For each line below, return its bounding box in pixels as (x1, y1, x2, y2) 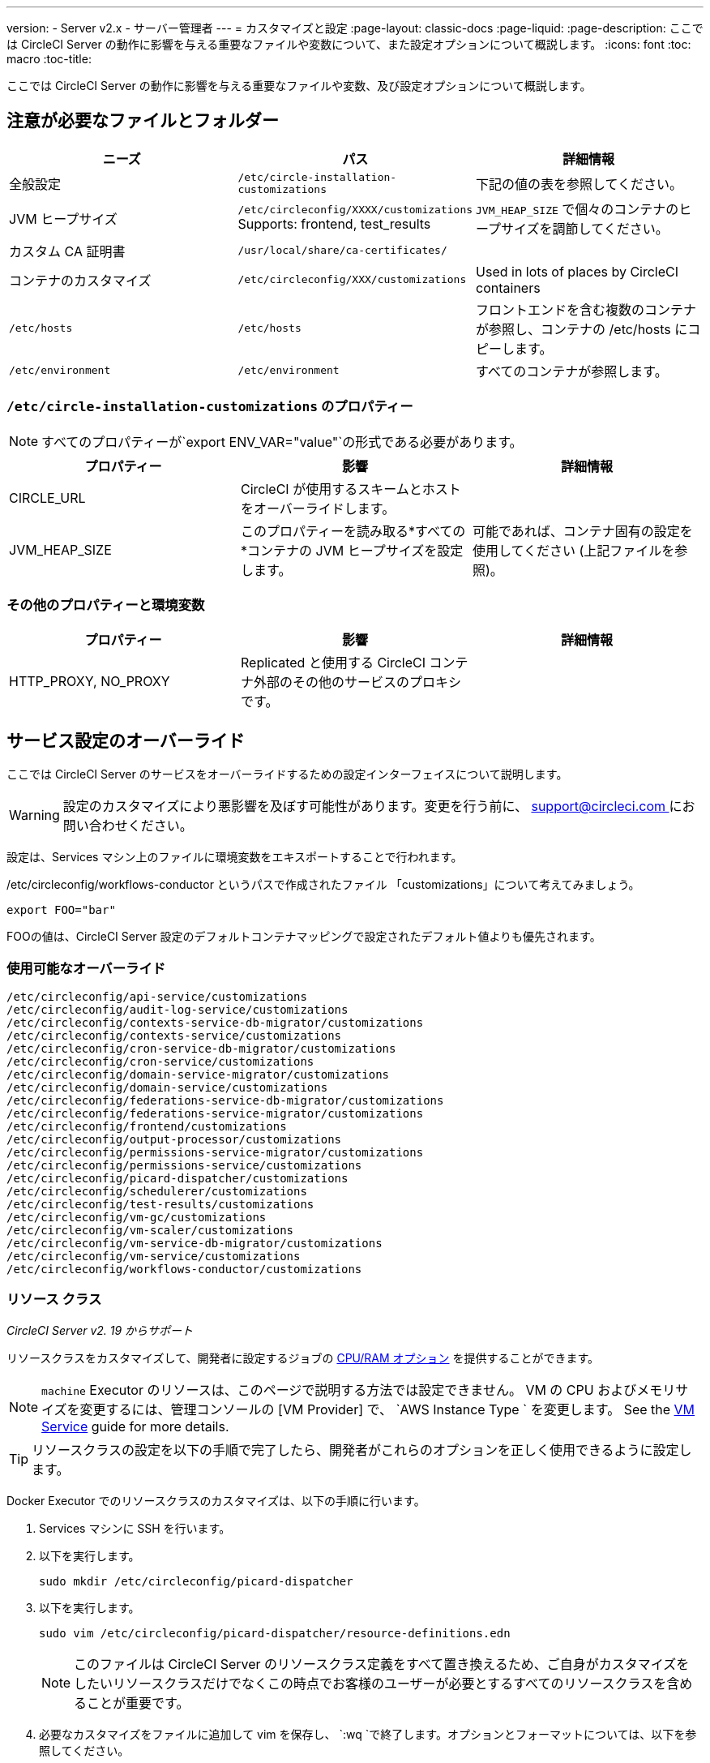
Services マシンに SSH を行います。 (39, 1521, 231, 1535)
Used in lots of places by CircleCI (476, 263, 679, 280)
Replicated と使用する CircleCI (240, 654, 426, 671)
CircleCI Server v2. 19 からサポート (6, 1323, 194, 1337)
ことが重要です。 (87, 1694, 190, 1711)
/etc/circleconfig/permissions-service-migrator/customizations (6, 1145, 424, 1159)
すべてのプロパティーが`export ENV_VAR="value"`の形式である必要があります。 (41, 433, 523, 450)
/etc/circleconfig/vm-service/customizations (6, 1249, 301, 1263)
